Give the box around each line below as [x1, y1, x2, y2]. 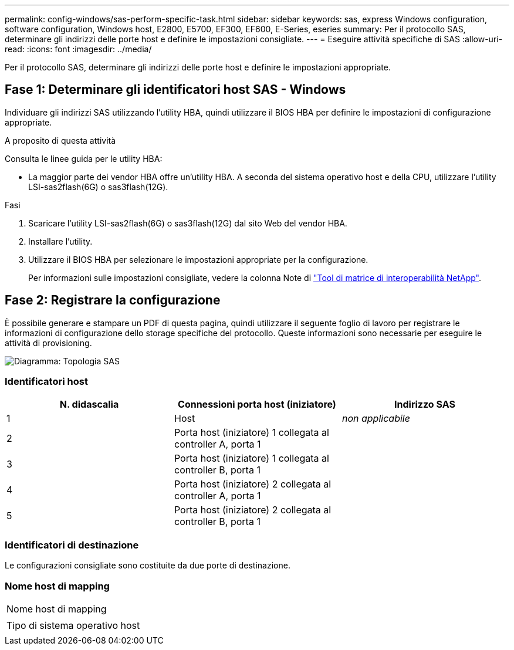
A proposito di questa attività [5, 135, 116, 145]
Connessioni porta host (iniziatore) [178, 398, 336, 411]
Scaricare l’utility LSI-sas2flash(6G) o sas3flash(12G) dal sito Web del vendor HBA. [28, 218, 347, 228]
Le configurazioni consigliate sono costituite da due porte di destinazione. [5, 560, 290, 571]
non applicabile [341, 412, 410, 425]
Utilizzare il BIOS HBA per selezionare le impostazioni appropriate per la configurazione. [28, 254, 368, 265]
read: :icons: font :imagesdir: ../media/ [5, 44, 152, 54]
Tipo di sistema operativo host [6, 619, 140, 631]
